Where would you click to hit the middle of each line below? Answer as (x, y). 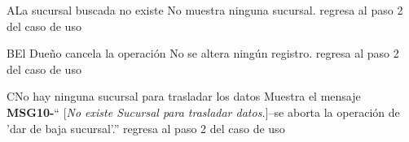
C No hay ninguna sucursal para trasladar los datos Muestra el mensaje (184, 96)
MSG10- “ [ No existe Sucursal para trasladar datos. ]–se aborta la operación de (203, 112)
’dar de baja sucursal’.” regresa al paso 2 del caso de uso (146, 128)
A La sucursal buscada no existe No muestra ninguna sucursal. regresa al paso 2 (205, 10)
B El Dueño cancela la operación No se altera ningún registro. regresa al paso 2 (203, 53)
